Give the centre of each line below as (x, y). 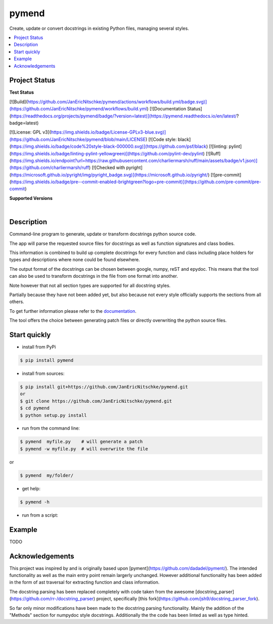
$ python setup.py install (53, 415)
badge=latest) (24, 123)
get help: (31, 488)
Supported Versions (31, 198)
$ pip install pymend (47, 360)
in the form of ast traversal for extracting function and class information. (84, 583)
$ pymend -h (35, 502)
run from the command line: (51, 428)
